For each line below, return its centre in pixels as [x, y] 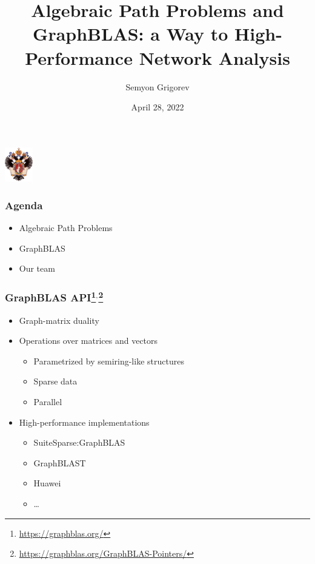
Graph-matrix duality [59, 320]
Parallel [48, 402]
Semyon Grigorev [157, 86]
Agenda [24, 205]
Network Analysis [214, 57]
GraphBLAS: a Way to [131, 34]
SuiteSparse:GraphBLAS [79, 442]
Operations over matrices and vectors [88, 341]
